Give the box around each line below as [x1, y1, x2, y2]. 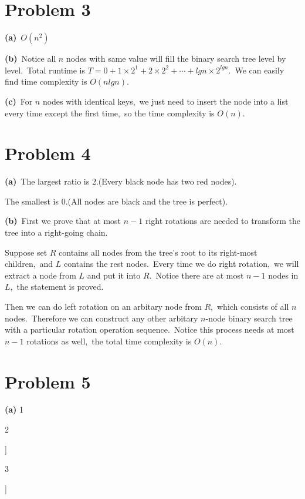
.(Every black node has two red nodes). [96, 175, 237, 187]
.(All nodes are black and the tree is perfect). [65, 195, 228, 207]
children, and [5, 257, 53, 270]
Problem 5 [5, 369, 91, 393]
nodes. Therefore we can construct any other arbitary [5, 312, 198, 324]
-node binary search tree [205, 312, 293, 324]
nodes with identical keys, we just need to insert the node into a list [42, 95, 289, 107]
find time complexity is [5, 75, 87, 88]
